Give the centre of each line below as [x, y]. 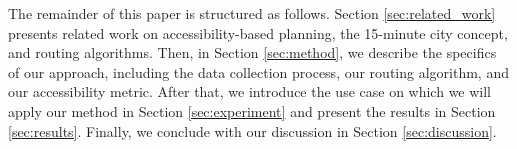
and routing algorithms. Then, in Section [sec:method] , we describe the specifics [252, 52]
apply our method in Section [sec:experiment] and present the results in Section [252, 110]
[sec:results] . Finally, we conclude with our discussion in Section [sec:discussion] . [252, 130]
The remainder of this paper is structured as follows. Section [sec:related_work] [252, 13]
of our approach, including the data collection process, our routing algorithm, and [258, 71]
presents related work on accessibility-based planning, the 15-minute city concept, [258, 32]
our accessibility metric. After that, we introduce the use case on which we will [250, 91]
